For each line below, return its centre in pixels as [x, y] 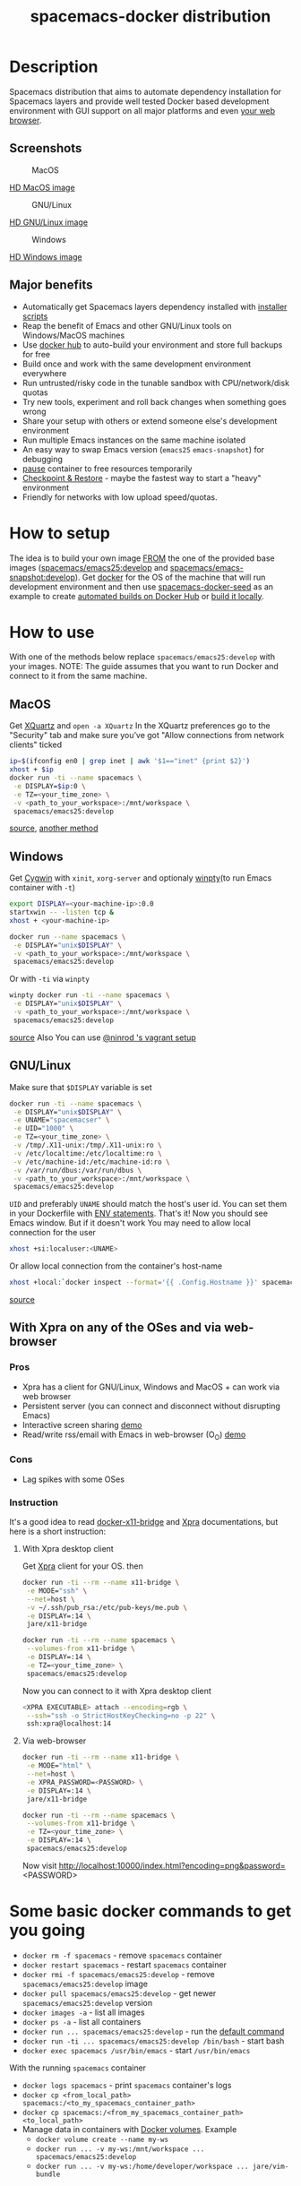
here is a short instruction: [58, 1532]
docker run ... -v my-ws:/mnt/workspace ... [120, 2149]
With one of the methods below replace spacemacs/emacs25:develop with [142, 657]
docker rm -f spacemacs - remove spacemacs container [122, 1955]
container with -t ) [43, 888]
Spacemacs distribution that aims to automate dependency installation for [146, 91]
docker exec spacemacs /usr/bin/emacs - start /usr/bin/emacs [136, 2050]
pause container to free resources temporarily [107, 469]
